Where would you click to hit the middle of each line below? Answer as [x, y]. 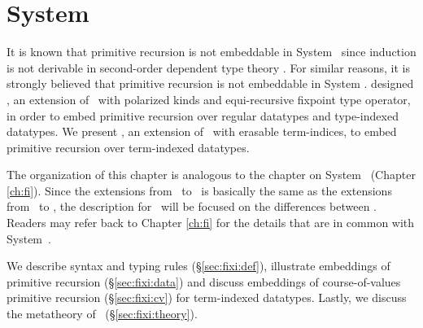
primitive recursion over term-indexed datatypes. [128, 147]
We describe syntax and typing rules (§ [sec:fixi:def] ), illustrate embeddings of [198, 266]
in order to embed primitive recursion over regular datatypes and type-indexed [203, 115]
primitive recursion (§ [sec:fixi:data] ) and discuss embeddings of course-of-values [204, 281]
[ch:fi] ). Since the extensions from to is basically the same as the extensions [199, 190]
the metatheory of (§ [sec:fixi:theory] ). [102, 314]
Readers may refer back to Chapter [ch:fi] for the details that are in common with [211, 223]
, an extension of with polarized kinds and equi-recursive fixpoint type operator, [209, 99]
